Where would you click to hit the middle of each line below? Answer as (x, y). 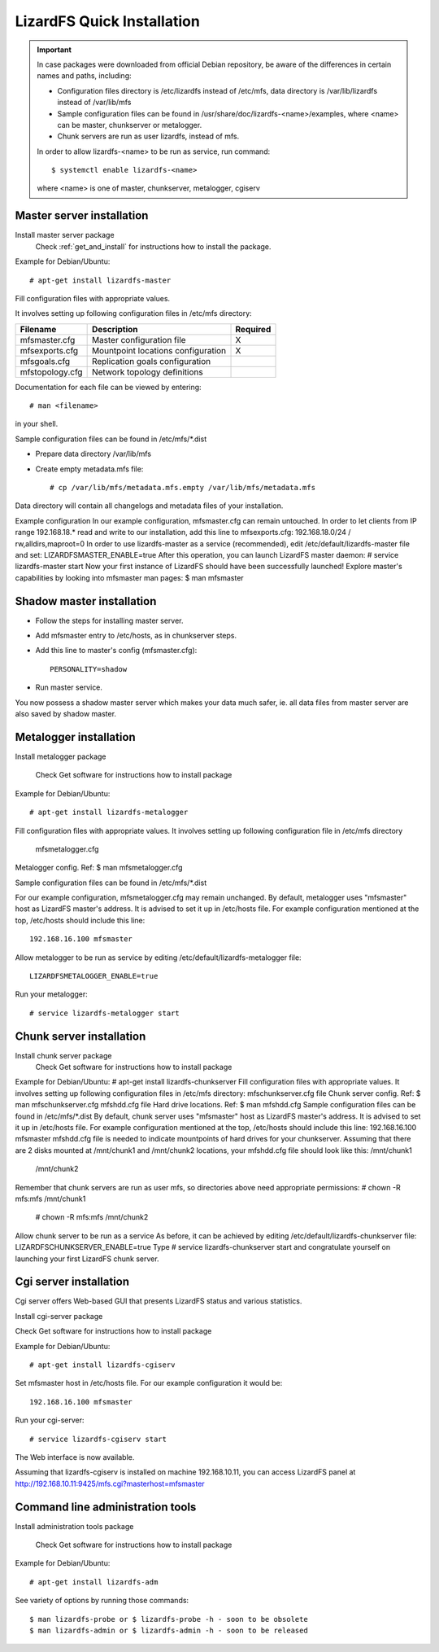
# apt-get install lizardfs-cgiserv (102, 1365)
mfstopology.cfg (51, 372)
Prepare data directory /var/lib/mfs (93, 454)
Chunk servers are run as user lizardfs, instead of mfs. (148, 136)
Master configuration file (139, 340)
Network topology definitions (147, 372)
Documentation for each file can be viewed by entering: (109, 387)
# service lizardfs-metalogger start (105, 1013)
